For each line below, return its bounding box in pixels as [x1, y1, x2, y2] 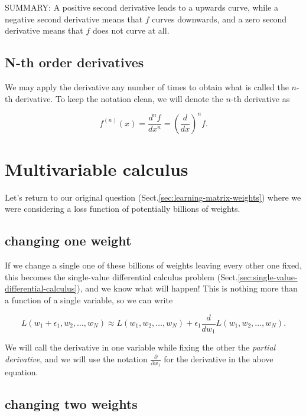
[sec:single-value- [237, 270, 298, 283]
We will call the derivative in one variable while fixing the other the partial [5, 341, 276, 353]
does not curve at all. [92, 24, 170, 37]
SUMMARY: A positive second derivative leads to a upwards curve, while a [5, 1, 278, 13]
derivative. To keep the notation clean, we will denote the [15, 92, 223, 104]
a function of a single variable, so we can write [5, 293, 173, 306]
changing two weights [5, 395, 138, 413]
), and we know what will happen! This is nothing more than [77, 282, 298, 294]
